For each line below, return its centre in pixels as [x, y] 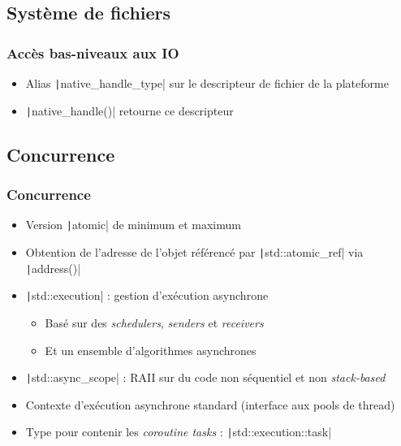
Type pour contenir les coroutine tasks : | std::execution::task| [179, 432]
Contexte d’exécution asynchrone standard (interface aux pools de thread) [210, 404]
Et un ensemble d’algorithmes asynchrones [151, 350]
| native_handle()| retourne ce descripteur [129, 110]
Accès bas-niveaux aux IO [93, 52]
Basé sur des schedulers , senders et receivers [154, 322]
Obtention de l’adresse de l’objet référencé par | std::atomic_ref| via [194, 251]
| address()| [53, 268]
